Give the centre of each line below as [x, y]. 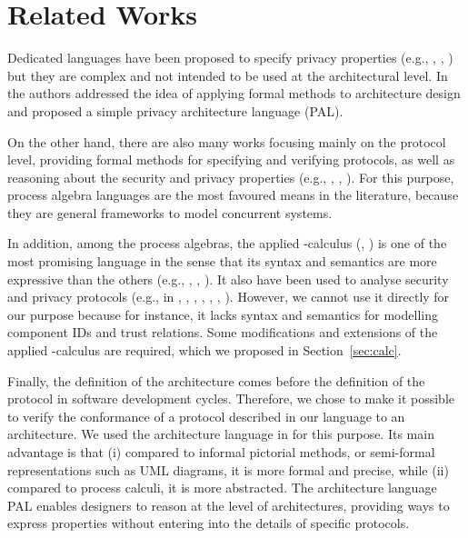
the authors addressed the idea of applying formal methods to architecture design [234, 93]
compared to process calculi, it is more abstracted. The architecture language [222, 488]
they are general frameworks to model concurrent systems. [170, 212]
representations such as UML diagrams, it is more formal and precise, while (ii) [228, 469]
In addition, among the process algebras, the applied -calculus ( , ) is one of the [227, 243]
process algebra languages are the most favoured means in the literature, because [233, 195]
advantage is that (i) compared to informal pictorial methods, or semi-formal [221, 452]
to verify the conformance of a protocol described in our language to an [206, 416]
